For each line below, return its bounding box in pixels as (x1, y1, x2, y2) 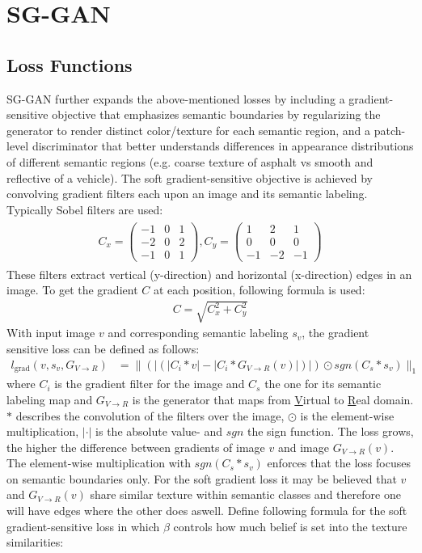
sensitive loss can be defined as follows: (6, 340, 200, 357)
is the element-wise (300, 407, 395, 424)
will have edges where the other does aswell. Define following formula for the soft (6, 502, 407, 519)
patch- (373, 121, 406, 138)
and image (277, 438, 329, 455)
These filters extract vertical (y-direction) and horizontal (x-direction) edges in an (6, 265, 412, 282)
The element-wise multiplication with (6, 454, 191, 471)
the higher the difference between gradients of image (6, 438, 265, 455)
